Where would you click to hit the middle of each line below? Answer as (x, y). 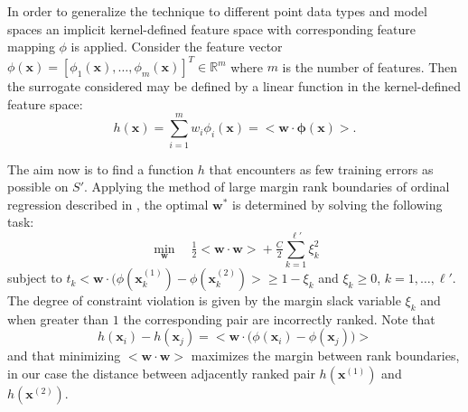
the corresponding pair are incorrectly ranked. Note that (279, 318)
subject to (35, 278)
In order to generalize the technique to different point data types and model (217, 11)
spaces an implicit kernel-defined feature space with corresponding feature (212, 28)
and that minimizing (64, 356)
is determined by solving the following (337, 204)
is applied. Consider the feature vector (177, 47)
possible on (38, 187)
